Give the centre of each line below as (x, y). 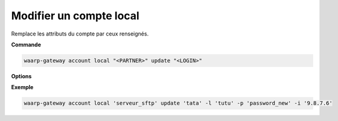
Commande (26, 45)
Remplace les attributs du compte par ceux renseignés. (80, 34)
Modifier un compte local (75, 16)
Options (21, 76)
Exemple (22, 87)
